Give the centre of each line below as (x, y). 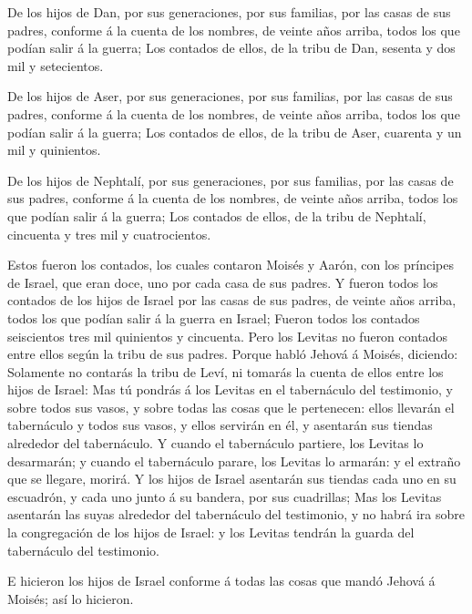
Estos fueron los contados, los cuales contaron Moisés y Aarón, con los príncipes (231, 265)
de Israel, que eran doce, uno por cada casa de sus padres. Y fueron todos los (223, 282)
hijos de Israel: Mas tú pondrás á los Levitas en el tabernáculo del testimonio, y (230, 389)
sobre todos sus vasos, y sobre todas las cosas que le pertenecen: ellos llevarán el (231, 407)
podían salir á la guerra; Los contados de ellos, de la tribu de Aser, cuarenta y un (235, 132)
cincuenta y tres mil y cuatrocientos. (109, 234)
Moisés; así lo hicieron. (71, 598)
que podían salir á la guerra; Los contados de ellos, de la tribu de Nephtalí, (217, 215)
